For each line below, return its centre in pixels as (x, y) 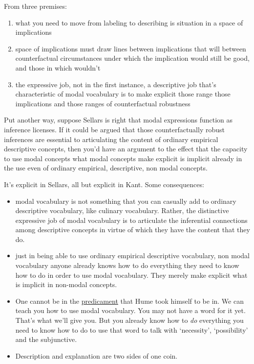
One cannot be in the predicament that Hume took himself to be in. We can (129, 301)
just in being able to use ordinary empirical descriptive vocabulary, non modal (133, 255)
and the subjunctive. (46, 339)
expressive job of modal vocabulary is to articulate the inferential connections (131, 220)
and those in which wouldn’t (58, 67)
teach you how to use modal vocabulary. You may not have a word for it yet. (130, 310)
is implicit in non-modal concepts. (66, 284)
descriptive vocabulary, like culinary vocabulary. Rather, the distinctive (122, 210)
